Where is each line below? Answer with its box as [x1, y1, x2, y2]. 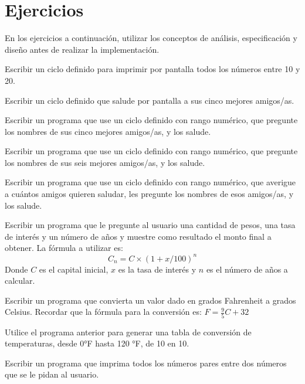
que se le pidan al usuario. [5, 368, 99, 380]
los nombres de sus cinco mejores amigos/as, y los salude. [5, 125, 211, 137]
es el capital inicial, [39, 263, 109, 275]
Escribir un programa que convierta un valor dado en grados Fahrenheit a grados [5, 294, 296, 306]
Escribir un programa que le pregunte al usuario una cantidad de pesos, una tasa [5, 219, 296, 231]
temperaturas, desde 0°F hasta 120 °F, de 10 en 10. [5, 337, 189, 349]
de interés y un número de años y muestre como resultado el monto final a [5, 230, 272, 242]
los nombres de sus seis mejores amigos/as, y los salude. [5, 156, 205, 168]
